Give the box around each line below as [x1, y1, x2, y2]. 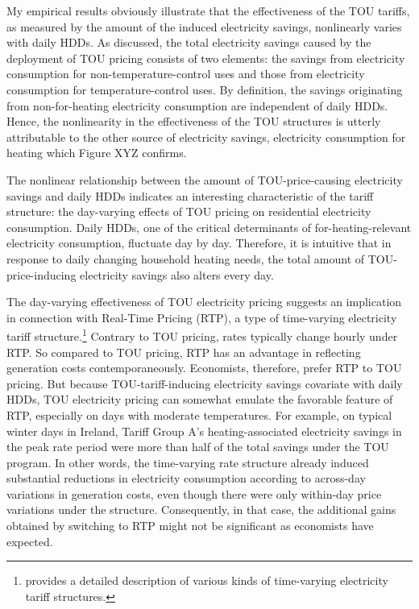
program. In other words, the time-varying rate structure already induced [6, 454, 369, 470]
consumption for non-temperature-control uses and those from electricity [6, 65, 365, 82]
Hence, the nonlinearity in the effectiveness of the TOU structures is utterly [6, 113, 381, 130]
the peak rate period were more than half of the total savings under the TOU [6, 438, 389, 455]
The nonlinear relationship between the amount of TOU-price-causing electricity [6, 171, 403, 188]
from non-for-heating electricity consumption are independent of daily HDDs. [6, 97, 388, 114]
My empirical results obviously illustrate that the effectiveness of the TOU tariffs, [6, 2, 410, 19]
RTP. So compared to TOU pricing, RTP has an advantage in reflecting [6, 343, 361, 360]
